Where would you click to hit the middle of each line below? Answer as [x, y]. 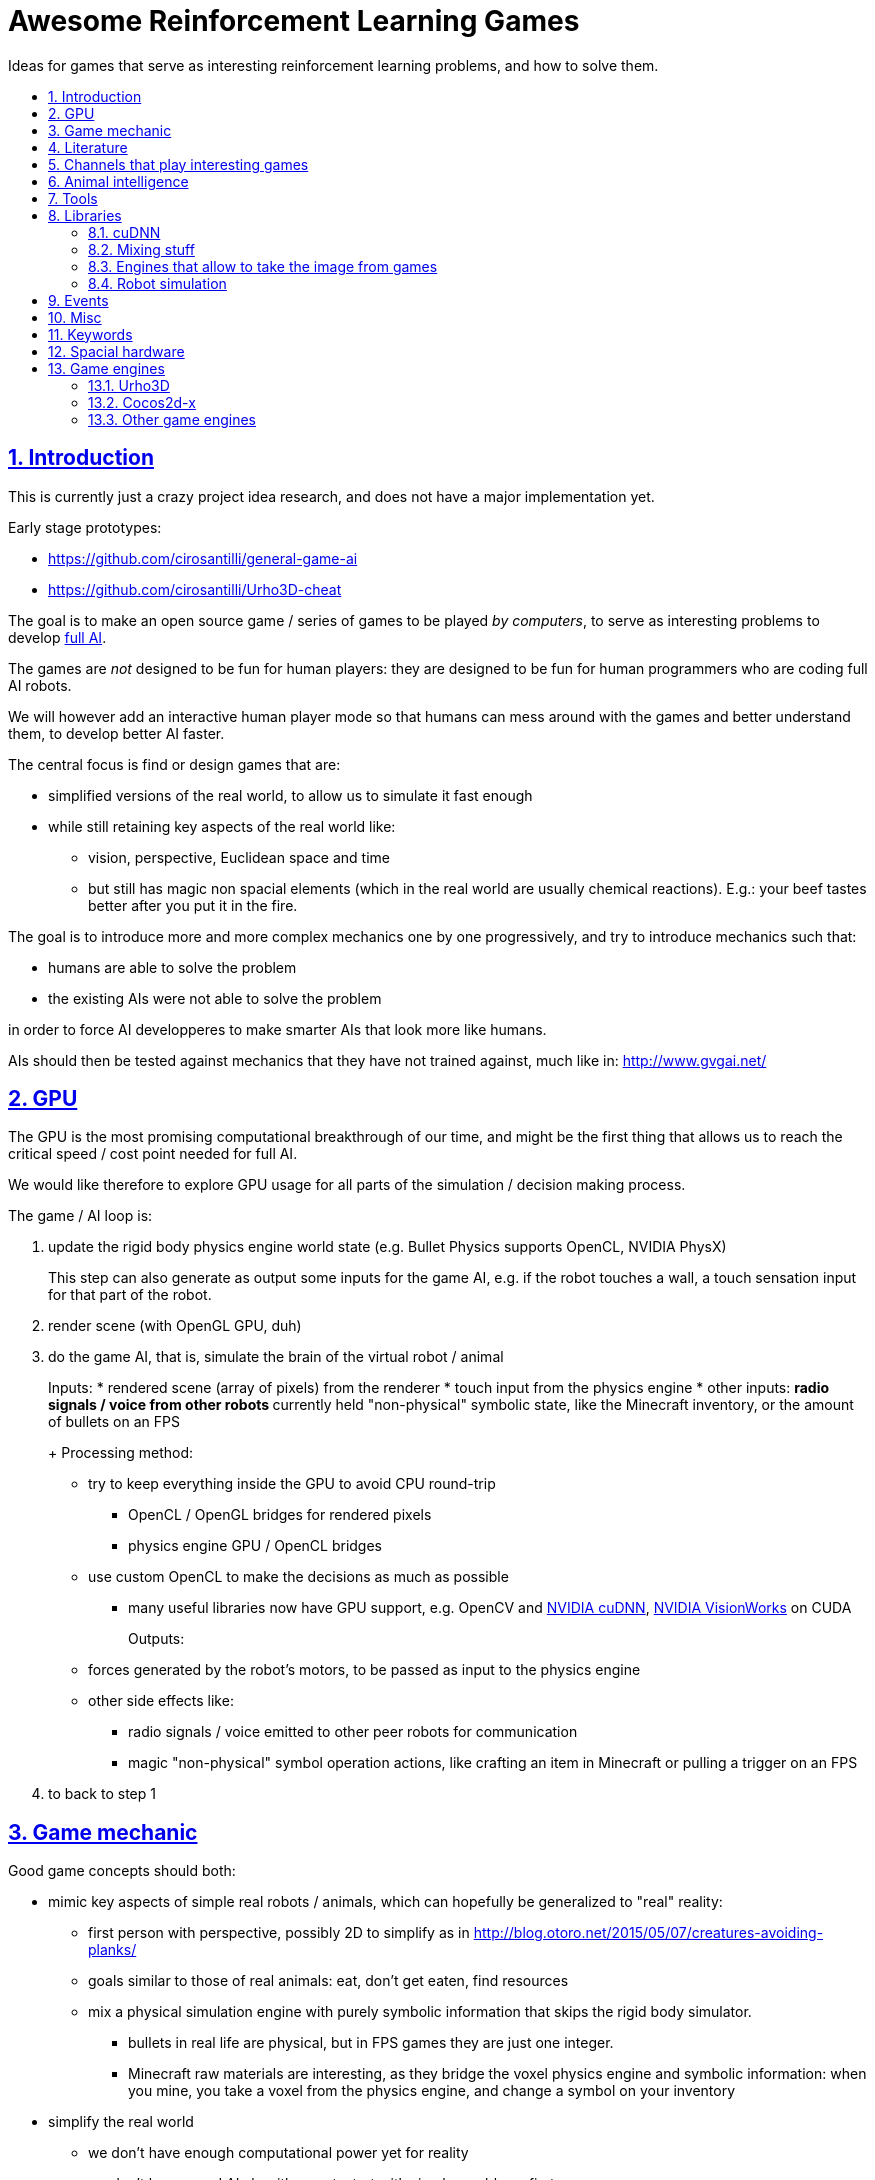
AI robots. [40, 685]
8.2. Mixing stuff [141, 249]
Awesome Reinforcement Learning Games [294, 21]
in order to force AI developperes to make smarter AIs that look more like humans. [277, 1029]
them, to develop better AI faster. [116, 733]
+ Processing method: [120, 1453]
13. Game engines [106, 368]
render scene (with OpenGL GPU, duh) [175, 1326]
